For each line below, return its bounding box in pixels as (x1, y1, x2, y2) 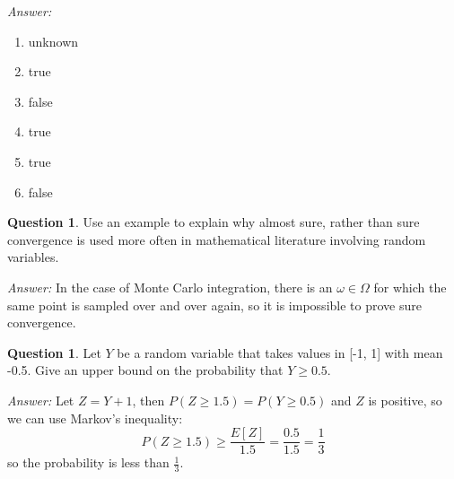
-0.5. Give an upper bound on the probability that (7, 361, 284, 379)
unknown (28, 31, 79, 50)
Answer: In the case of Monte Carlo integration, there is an (7, 277, 333, 296)
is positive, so (368, 390, 442, 409)
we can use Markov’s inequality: (7, 408, 183, 427)
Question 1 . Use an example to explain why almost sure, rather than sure (7, 213, 420, 231)
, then (132, 390, 165, 409)
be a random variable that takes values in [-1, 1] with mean (117, 343, 443, 361)
